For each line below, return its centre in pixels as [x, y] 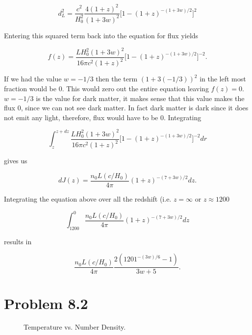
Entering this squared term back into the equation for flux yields [101, 35]
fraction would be [30, 88]
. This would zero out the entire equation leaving [135, 88]
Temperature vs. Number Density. [75, 326]
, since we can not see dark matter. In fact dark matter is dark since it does [135, 108]
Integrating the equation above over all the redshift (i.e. [88, 198]
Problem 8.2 [46, 303]
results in [18, 241]
